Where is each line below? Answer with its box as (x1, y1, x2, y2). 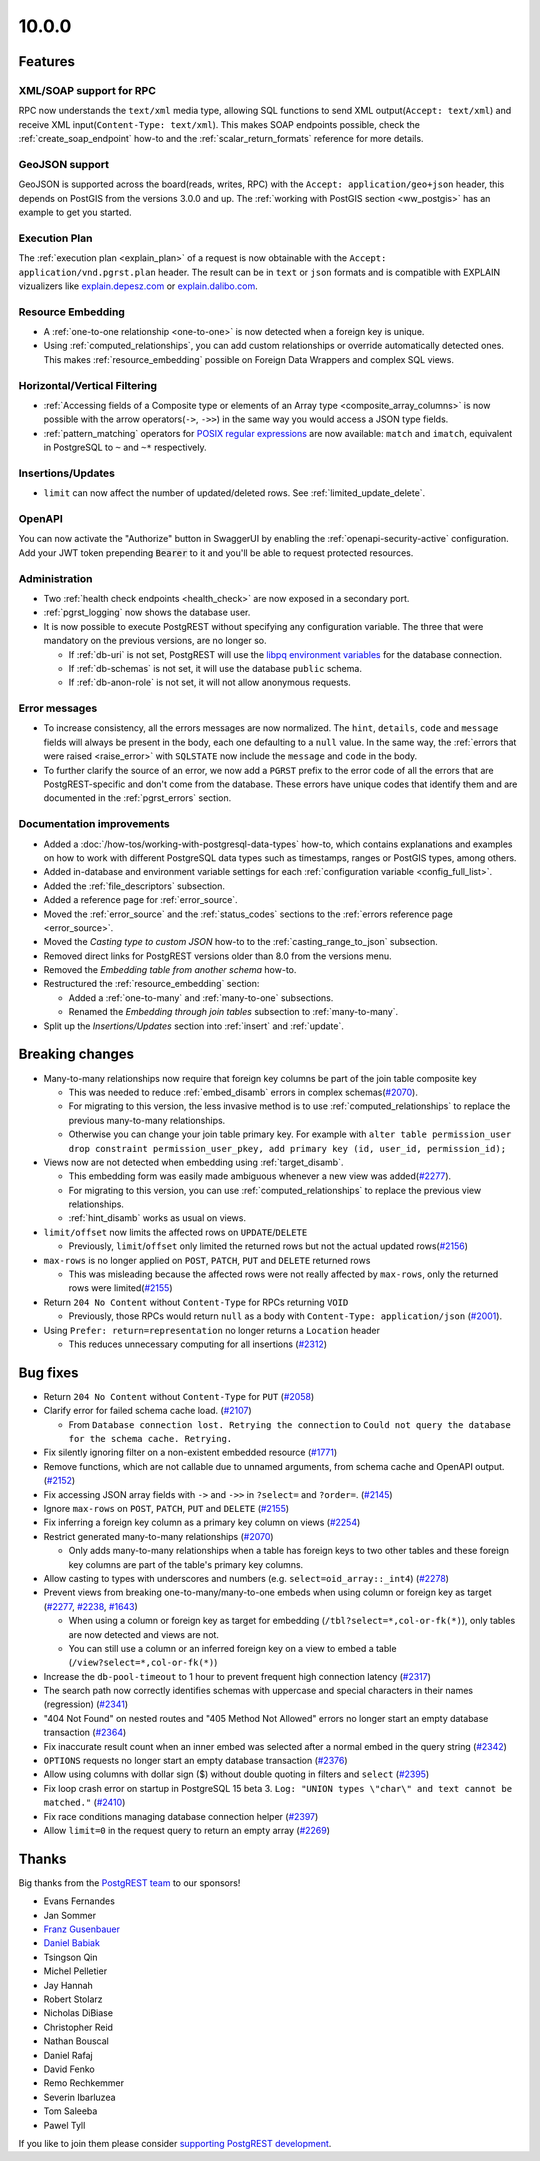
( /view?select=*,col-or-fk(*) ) (68, 1656, 218, 1669)
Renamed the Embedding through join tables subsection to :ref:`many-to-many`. (68, 1006, 399, 1018)
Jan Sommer (43, 1909, 97, 1921)
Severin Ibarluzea (43, 2091, 116, 2103)
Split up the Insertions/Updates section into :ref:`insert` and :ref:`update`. (43, 1020, 345, 1032)
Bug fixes (18, 1364, 79, 1381)
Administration (18, 571, 93, 585)
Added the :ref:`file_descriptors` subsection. (43, 880, 225, 892)
